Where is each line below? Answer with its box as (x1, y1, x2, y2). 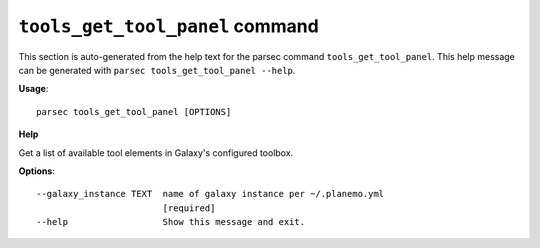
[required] (162, 202, 216, 214)
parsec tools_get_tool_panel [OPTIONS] (36, 106, 232, 117)
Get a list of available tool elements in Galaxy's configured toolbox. (18, 146, 294, 159)
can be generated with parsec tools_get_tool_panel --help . (18, 64, 296, 76)
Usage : (18, 83, 49, 95)
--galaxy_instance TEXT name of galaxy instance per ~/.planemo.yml (36, 188, 385, 200)
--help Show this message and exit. (36, 216, 305, 228)
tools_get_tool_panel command (18, 15, 319, 37)
